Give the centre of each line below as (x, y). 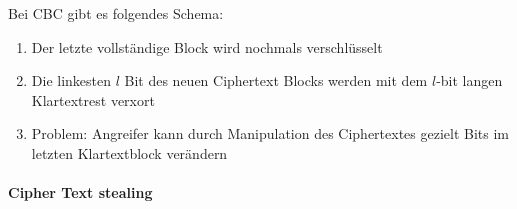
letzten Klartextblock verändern (129, 152)
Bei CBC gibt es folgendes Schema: (116, 13)
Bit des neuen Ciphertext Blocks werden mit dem (276, 80)
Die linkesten (71, 80)
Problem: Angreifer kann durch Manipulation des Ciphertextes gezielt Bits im (270, 133)
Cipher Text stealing (80, 192)
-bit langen (469, 80)
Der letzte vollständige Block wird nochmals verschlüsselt (207, 46)
